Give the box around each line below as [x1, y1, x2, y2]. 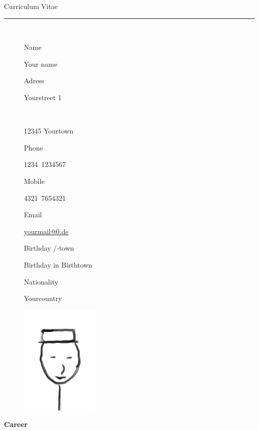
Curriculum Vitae [4, 1, 58, 11]
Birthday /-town [24, 243, 74, 253]
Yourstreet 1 [24, 92, 62, 102]
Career [4, 419, 28, 430]
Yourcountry [24, 293, 62, 303]
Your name [24, 58, 57, 69]
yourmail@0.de [24, 226, 69, 236]
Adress [24, 75, 44, 86]
